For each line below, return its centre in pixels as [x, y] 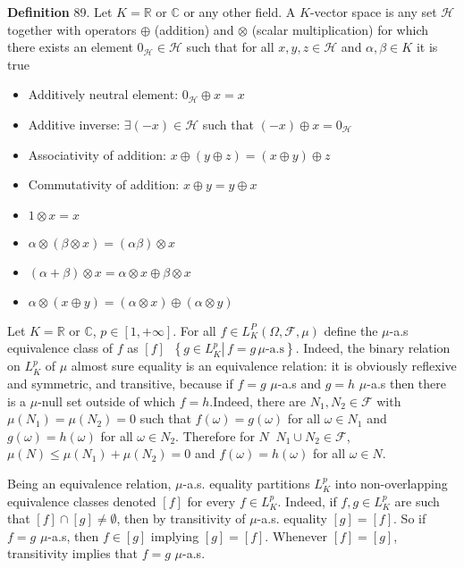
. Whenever [296, 535]
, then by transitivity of [181, 518]
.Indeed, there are [258, 401]
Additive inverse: [74, 124]
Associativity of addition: [97, 154]
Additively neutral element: [103, 94]
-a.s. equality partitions [246, 483]
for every [211, 501]
